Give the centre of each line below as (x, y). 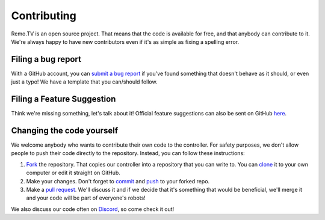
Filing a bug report (46, 59)
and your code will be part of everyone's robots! (86, 198)
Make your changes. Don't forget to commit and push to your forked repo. (118, 181)
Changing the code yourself (65, 130)
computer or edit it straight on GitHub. (73, 173)
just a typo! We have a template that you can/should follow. (84, 82)
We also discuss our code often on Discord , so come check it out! (93, 209)
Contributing (44, 16)
